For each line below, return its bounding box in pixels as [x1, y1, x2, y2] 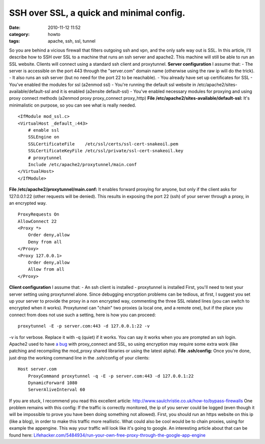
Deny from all [27, 239, 62, 245]
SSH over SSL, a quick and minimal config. [9, 7, 185, 18]
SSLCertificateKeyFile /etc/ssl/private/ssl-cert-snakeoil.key [27, 148, 184, 154]
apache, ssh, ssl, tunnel [48, 38, 96, 44]
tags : [9, 38, 20, 44]
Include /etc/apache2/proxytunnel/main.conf [27, 162, 137, 167]
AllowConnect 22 [18, 219, 57, 224]
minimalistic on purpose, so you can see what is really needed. [9, 102, 136, 108]
